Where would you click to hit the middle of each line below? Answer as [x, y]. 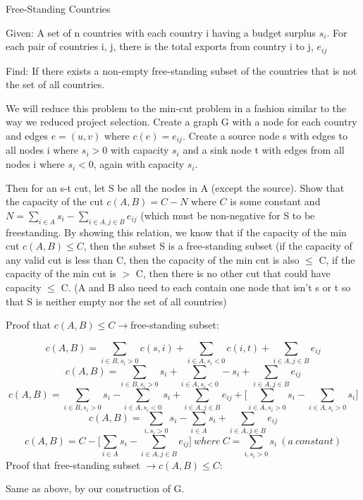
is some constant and [275, 201]
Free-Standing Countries [58, 8]
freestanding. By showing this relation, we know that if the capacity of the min [176, 232]
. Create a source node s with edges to [265, 136]
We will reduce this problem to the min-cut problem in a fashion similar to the [176, 108]
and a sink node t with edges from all [264, 150]
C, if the [337, 259]
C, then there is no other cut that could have [233, 273]
